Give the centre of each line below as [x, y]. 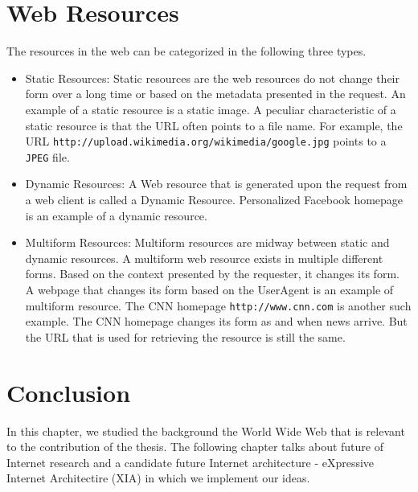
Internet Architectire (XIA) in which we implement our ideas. [158, 478]
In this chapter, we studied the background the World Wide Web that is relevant [206, 430]
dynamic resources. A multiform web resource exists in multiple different [204, 258]
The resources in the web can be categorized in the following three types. [186, 51]
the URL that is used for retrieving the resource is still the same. [185, 336]
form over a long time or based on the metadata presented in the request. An [215, 94]
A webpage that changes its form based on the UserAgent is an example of [209, 289]
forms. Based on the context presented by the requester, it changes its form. [212, 274]
